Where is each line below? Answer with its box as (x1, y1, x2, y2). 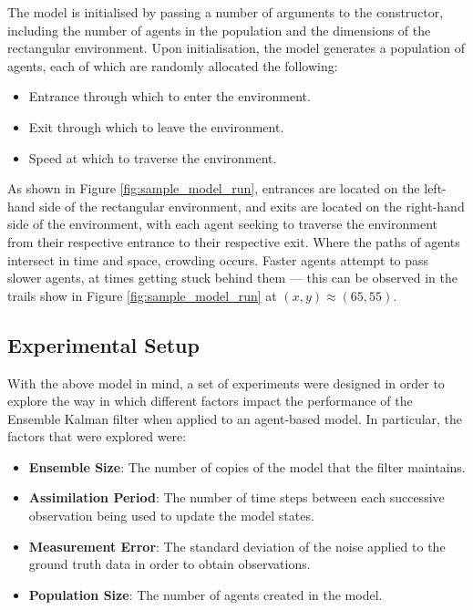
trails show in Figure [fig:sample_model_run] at (7, 285, 277, 305)
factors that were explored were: (7, 427, 187, 446)
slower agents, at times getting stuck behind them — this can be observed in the (7, 268, 458, 287)
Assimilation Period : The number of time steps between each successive (28, 488, 445, 507)
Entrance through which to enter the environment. (28, 87, 311, 106)
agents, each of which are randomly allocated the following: (7, 56, 338, 75)
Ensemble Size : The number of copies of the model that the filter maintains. (28, 457, 466, 476)
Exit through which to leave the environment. (28, 117, 284, 136)
